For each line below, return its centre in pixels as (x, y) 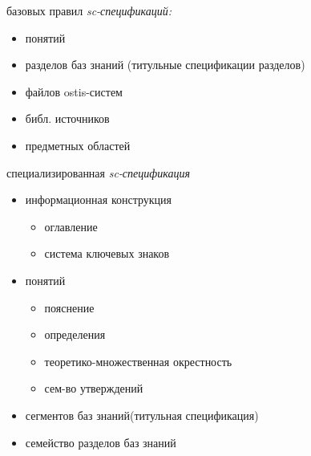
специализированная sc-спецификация (98, 172)
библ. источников (67, 118)
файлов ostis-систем (74, 91)
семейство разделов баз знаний (101, 442)
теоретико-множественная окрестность (138, 361)
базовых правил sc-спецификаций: (89, 10)
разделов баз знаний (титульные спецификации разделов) (165, 65)
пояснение (69, 307)
